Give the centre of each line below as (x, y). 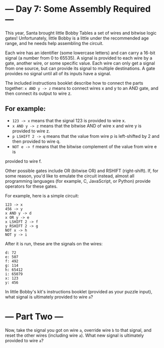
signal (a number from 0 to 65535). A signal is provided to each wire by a (79, 58)
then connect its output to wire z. (38, 93)
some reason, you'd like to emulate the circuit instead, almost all (70, 176)
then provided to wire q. (36, 141)
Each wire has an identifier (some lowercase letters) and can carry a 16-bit (80, 53)
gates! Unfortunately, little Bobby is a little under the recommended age (77, 38)
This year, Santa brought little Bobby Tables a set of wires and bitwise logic (81, 33)
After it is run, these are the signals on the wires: (54, 243)
